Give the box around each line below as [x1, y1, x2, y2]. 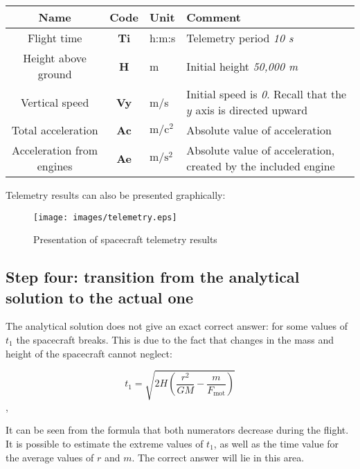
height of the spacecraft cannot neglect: [6, 346, 172, 360]
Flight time [27, 30, 82, 46]
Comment [186, 9, 241, 25]
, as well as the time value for [213, 436, 339, 450]
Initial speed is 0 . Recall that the [186, 86, 347, 102]
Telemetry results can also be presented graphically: [6, 188, 226, 202]
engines [37, 158, 73, 174]
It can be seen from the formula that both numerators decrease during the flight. [6, 423, 349, 437]
